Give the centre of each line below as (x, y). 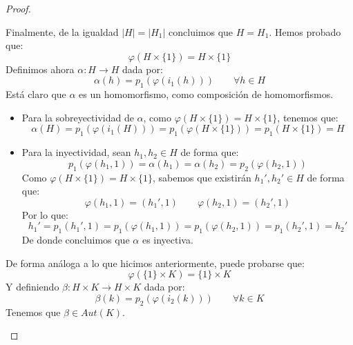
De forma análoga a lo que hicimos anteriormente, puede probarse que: (155, 263)
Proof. (18, 8)
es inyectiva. (168, 240)
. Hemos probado (305, 31)
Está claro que (36, 94)
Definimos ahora (40, 69)
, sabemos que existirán (202, 177)
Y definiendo (32, 287)
